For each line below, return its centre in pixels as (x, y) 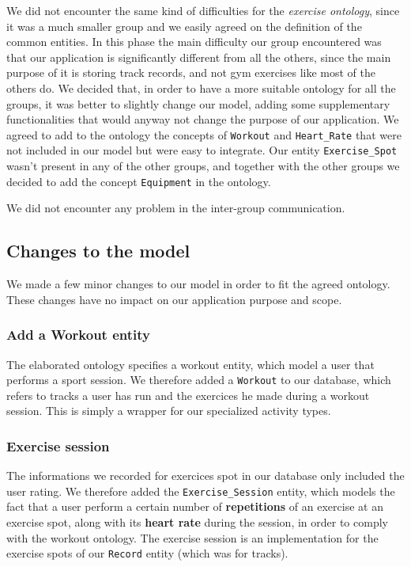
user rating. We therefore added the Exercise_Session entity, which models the (201, 491)
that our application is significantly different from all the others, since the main (199, 57)
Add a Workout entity (78, 335)
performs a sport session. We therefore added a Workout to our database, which (199, 380)
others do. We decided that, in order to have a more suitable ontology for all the (201, 88)
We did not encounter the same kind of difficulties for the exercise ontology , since (203, 10)
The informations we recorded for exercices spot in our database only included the (205, 476)
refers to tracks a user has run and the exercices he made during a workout (188, 395)
